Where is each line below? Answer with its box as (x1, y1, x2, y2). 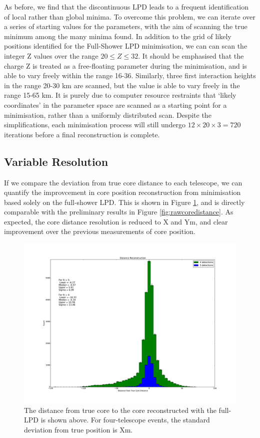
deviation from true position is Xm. (24, 424, 133, 434)
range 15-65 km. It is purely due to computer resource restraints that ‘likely (4, 90, 236, 100)
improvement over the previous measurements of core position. (4, 226, 195, 237)
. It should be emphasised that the (138, 50, 244, 61)
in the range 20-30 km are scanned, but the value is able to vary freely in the (4, 80, 240, 90)
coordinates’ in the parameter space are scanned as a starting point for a (4, 99, 227, 110)
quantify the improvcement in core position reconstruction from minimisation (4, 187, 241, 197)
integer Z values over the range (4, 50, 98, 61)
